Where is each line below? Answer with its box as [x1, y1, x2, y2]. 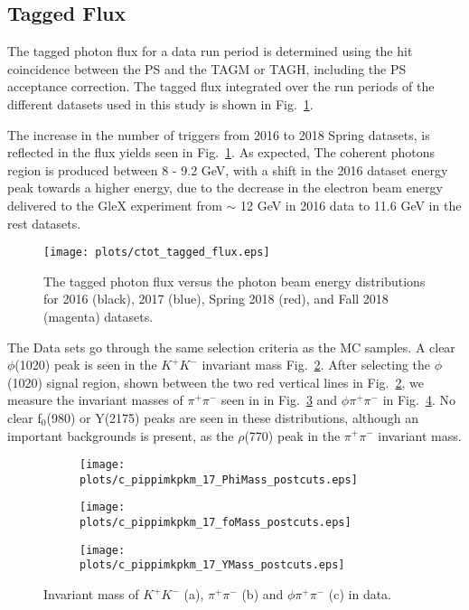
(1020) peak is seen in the [14, 355, 157, 374]
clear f [7, 408, 42, 427]
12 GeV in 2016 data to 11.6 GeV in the [239, 195, 462, 214]
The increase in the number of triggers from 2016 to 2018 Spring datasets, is [7, 125, 430, 144]
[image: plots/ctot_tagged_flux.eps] [43, 246, 270, 259]
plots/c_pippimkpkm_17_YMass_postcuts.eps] [80, 558, 345, 572]
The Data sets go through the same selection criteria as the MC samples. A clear [7, 337, 455, 356]
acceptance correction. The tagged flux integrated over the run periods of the [7, 77, 435, 96]
